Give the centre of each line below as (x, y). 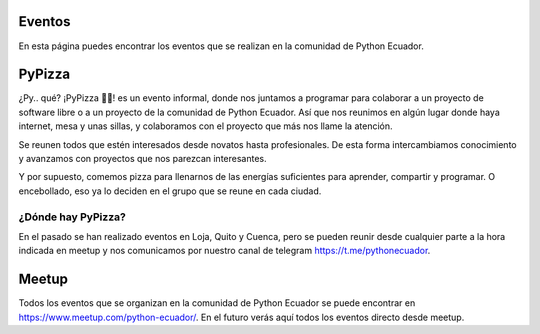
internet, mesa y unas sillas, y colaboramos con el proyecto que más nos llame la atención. (205, 126)
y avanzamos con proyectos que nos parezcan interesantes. (142, 158)
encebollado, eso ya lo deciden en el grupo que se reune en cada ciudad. (170, 191)
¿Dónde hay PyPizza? (72, 217)
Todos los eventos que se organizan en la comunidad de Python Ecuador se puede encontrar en (217, 303)
